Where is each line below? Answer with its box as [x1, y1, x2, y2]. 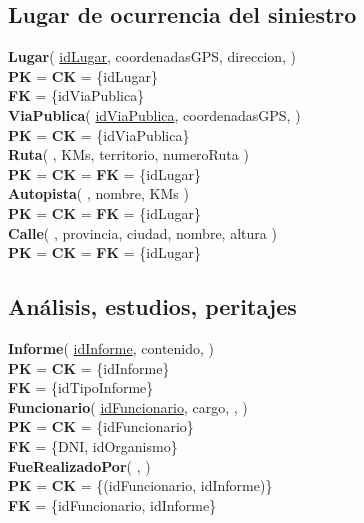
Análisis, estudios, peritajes [8, 291, 297, 322]
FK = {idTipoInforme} [8, 377, 154, 398]
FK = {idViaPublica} [8, 85, 145, 106]
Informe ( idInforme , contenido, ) [8, 337, 215, 358]
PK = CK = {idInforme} [8, 357, 170, 378]
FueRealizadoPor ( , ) [8, 455, 151, 476]
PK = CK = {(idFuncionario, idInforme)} [8, 475, 273, 496]
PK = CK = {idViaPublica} [8, 124, 190, 145]
